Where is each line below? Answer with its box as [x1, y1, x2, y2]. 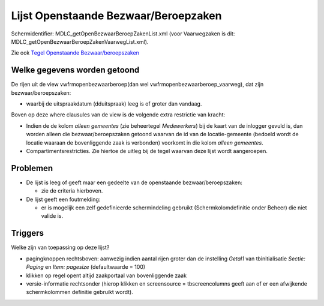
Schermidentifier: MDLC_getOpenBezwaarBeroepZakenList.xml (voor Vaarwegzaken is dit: [11, 30, 235, 37]
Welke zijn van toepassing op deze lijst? [11, 244, 110, 251]
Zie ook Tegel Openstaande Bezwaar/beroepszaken [11, 49, 139, 56]
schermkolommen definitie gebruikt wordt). [26, 289, 133, 296]
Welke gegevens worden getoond [11, 65, 140, 75]
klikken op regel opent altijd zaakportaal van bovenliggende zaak [26, 272, 187, 279]
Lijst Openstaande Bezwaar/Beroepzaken [11, 9, 222, 22]
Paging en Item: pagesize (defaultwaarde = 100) [26, 263, 146, 271]
